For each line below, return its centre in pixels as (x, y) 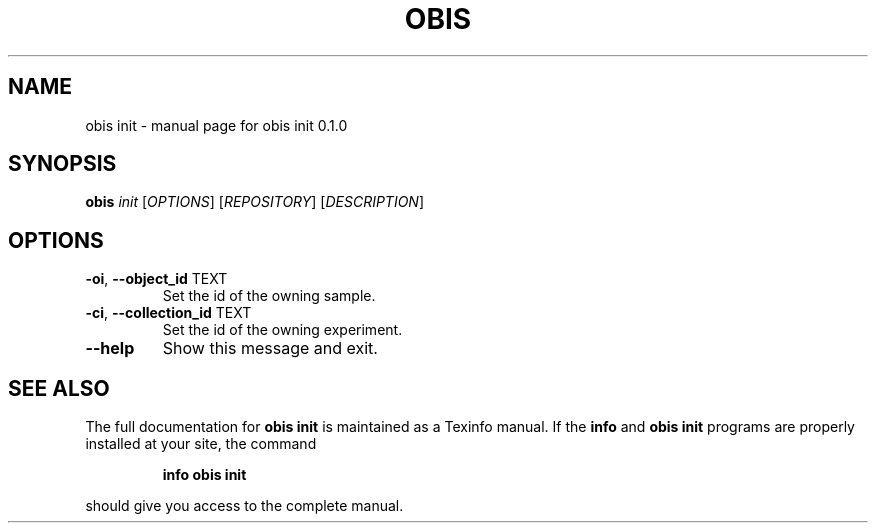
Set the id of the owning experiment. (282, 330)
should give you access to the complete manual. (244, 506)
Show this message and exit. (270, 348)
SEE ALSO (59, 388)
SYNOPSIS (62, 164)
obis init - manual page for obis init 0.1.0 (216, 125)
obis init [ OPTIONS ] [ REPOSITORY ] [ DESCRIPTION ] (255, 202)
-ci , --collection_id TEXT (168, 313)
